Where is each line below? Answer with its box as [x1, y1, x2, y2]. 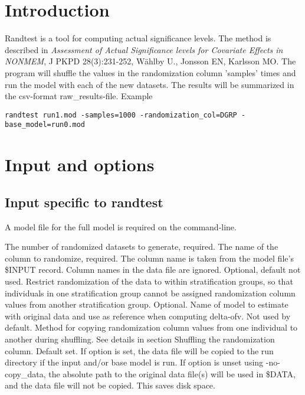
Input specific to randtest [5, 192, 163, 211]
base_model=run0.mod [5, 120, 86, 129]
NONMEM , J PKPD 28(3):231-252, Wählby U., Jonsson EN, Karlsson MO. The [5, 55, 296, 67]
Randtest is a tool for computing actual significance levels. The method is [5, 32, 271, 44]
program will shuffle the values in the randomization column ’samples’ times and [5, 66, 296, 79]
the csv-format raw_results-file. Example [5, 90, 153, 102]
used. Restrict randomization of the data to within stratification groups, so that [5, 275, 293, 287]
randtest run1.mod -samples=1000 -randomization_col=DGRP [5, 110, 237, 119]
